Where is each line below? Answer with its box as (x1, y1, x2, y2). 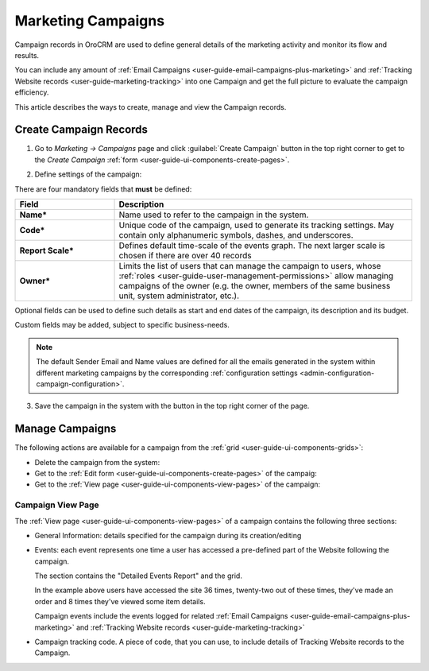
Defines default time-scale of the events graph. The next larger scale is (118, 239, 385, 250)
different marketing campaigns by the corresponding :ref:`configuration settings (36, 368, 298, 378)
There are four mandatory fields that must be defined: (14, 184, 192, 194)
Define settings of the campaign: (34, 169, 142, 179)
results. (14, 50, 40, 60)
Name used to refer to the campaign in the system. (118, 209, 309, 220)
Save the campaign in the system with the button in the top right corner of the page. (34, 401, 310, 411)
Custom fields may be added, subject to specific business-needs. (14, 320, 230, 330)
